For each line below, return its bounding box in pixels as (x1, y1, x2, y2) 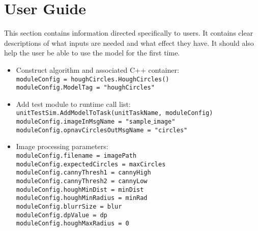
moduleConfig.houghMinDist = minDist (16, 186, 144, 193)
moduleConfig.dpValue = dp (16, 211, 107, 219)
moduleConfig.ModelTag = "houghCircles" (16, 84, 155, 92)
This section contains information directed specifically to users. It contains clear (4, 27, 253, 38)
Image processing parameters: (16, 141, 108, 152)
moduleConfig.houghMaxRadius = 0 (16, 220, 129, 227)
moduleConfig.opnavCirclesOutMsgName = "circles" (16, 126, 188, 134)
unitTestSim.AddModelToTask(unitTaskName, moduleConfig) (16, 109, 213, 117)
